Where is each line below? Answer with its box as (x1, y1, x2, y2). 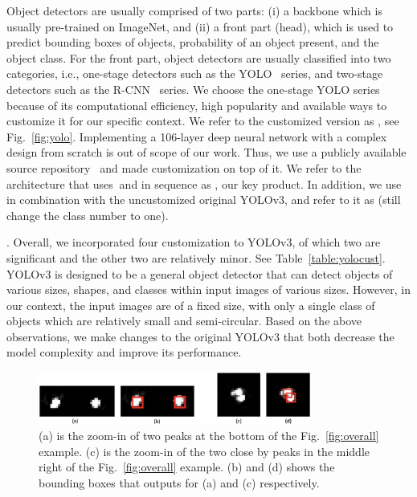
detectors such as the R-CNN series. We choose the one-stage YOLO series (6, 80, 380, 97)
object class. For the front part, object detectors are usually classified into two (6, 49, 391, 66)
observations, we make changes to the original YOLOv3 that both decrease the (6, 328, 395, 344)
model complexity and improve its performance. (6, 344, 242, 361)
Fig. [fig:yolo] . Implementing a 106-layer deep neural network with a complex (6, 128, 387, 145)
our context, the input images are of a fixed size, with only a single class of (6, 296, 375, 313)
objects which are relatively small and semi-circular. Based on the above (6, 312, 362, 329)
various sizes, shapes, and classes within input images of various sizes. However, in (6, 281, 411, 298)
